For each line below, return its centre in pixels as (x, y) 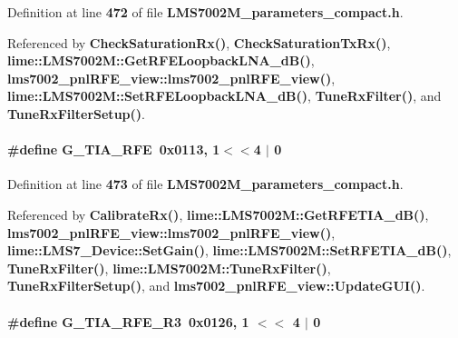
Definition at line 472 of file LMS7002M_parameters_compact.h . (205, 12)
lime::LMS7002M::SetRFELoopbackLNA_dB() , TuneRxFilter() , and (224, 96)
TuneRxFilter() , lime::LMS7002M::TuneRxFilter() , (169, 268)
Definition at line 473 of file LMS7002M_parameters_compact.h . (205, 184)
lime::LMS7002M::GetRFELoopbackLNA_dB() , (161, 60)
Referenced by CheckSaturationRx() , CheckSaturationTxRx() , (199, 42)
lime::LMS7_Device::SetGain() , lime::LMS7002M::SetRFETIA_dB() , (229, 250)
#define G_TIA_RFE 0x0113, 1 (114, 149)
